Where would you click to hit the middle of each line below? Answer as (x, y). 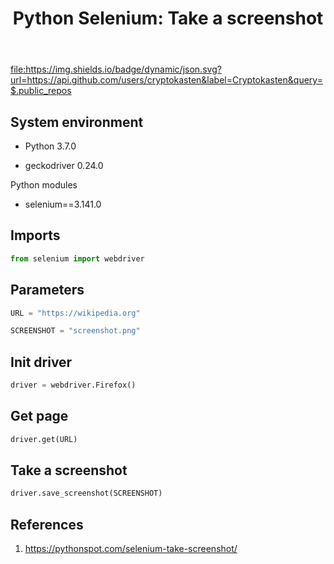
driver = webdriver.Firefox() (73, 385)
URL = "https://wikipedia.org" (75, 313)
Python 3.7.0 (50, 146)
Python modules (44, 185)
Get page (39, 416)
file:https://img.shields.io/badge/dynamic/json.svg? (116, 69)
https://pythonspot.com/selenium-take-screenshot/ (131, 549)
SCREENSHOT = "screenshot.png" (75, 331)
